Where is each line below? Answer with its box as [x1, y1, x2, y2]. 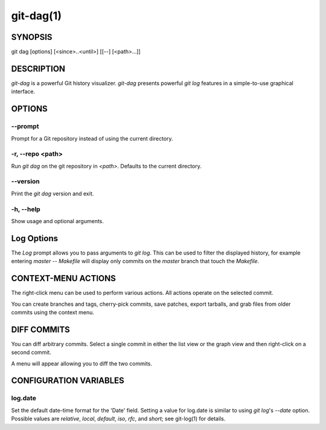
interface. [11, 88, 36, 95]
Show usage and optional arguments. [11, 217, 104, 224]
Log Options [11, 233, 59, 244]
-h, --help [11, 205, 40, 213]
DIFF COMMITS [11, 324, 71, 335]
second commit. [11, 349, 51, 356]
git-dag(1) [11, 9, 62, 22]
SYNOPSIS [11, 32, 53, 42]
